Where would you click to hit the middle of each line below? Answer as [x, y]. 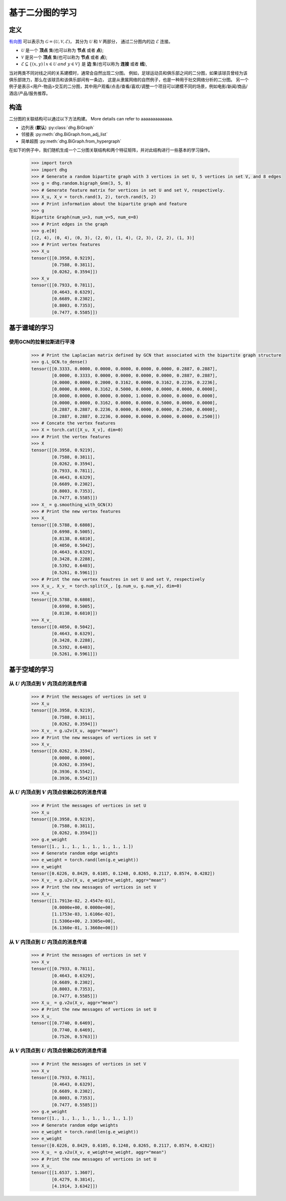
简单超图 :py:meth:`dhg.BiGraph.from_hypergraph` [71, 141]
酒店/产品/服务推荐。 [30, 93]
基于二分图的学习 [43, 13]
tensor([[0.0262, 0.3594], [63, 751]
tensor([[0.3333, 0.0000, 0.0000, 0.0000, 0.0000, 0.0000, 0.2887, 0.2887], [124, 369]
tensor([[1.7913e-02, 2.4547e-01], [73, 901]
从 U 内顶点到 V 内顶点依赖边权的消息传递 [58, 792]
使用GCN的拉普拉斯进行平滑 [42, 342]
